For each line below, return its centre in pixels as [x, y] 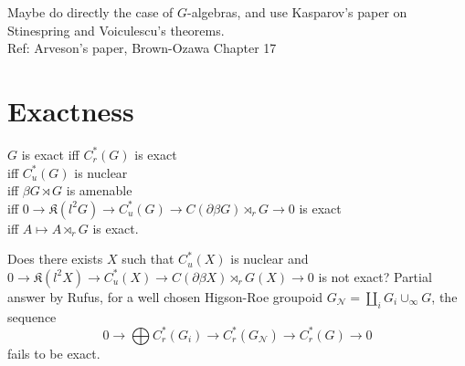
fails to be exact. [54, 353]
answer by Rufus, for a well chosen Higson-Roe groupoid [165, 296]
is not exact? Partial [375, 276]
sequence [32, 316]
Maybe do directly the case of [90, 12]
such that [148, 259]
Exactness [71, 110]
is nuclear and [269, 259]
